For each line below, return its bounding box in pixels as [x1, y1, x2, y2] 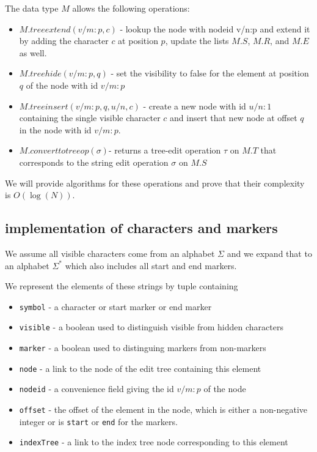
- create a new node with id [143, 99, 246, 112]
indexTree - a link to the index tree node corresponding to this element [19, 435, 288, 448]
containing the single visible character [19, 111, 161, 124]
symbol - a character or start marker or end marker [19, 300, 212, 313]
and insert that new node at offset [170, 111, 297, 124]
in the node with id [19, 123, 92, 136]
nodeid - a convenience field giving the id [19, 382, 174, 395]
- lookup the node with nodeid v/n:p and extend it [120, 22, 310, 35]
